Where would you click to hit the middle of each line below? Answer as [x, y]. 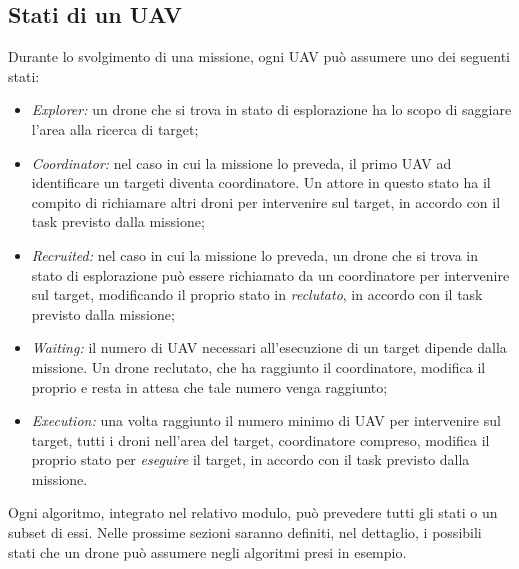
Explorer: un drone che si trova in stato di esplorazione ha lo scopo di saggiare [271, 109]
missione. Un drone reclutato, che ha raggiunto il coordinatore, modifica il [258, 366]
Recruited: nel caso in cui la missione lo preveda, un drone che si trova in [255, 254]
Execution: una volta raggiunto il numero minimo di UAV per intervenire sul [266, 420]
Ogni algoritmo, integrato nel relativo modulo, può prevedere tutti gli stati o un [253, 512]
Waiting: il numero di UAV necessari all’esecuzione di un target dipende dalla [269, 347]
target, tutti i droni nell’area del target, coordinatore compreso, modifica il [260, 439]
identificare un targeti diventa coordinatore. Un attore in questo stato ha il [261, 182]
